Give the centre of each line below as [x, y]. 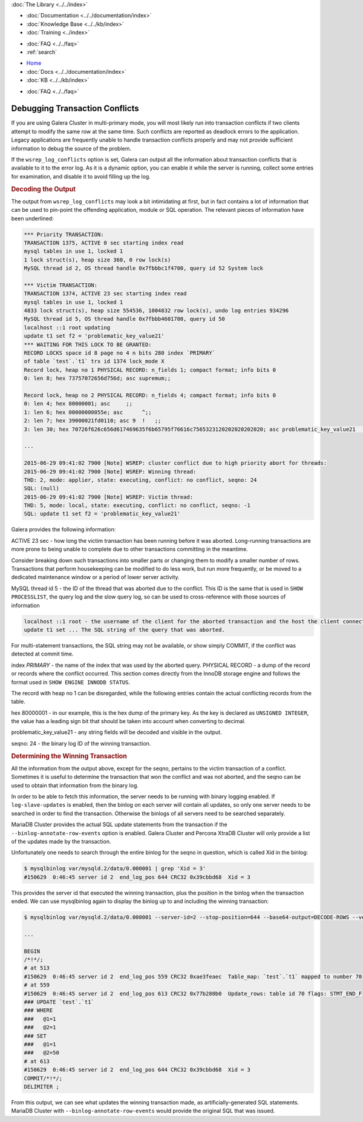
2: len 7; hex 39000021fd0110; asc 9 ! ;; [93, 421]
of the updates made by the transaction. [61, 842]
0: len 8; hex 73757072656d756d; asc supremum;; [97, 379]
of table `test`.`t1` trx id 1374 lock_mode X [94, 361]
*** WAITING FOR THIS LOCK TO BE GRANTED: [88, 344]
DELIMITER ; [42, 1087]
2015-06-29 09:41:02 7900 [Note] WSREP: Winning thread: [110, 471]
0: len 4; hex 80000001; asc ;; [78, 404]
